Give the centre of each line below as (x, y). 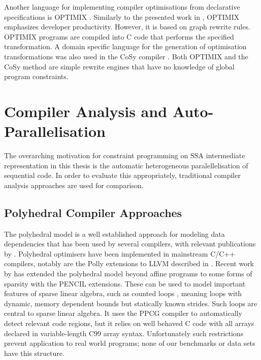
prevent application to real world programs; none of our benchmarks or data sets (130, 343)
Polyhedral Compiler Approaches (93, 212)
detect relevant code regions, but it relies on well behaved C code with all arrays (129, 323)
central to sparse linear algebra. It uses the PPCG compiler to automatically (123, 313)
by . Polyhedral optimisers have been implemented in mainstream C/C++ (120, 253)
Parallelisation (55, 131)
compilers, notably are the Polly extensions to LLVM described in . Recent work (129, 263)
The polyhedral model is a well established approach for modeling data (115, 233)
